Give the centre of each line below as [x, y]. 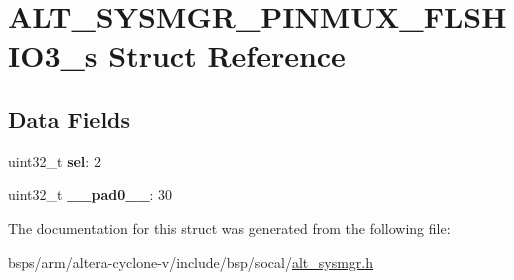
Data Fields [69, 118]
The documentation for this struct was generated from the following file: [229, 227]
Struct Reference [227, 55]
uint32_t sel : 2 [54, 160]
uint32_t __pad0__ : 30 [90, 194]
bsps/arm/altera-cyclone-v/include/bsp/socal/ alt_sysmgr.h [190, 261]
